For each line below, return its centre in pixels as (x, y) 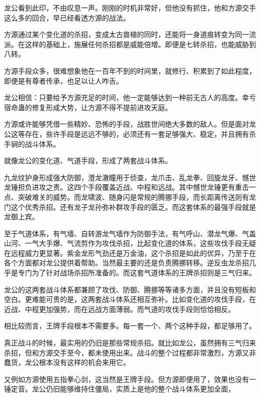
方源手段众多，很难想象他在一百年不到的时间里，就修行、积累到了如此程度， (130, 70)
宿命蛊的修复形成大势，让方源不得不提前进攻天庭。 (88, 107)
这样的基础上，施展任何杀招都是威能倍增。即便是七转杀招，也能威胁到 (140, 44)
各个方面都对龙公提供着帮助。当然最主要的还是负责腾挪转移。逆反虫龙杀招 (126, 263)
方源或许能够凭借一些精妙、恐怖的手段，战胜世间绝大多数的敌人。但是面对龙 (130, 124)
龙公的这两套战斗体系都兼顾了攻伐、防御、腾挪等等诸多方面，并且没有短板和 (130, 289)
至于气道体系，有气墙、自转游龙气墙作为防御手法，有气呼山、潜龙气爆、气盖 (130, 233)
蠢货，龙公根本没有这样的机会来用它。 (67, 362)
